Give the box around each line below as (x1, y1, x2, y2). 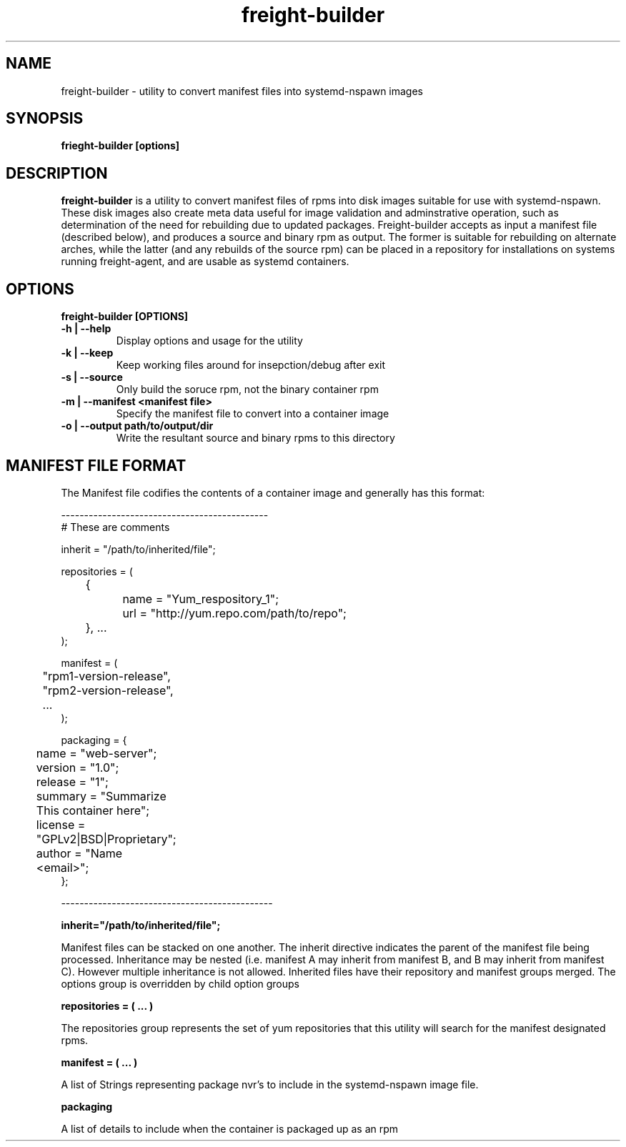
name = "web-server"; (36, 745, 157, 760)
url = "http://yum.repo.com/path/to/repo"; (122, 605, 347, 620)
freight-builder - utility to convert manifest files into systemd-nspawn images (61, 84, 424, 97)
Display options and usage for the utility (116, 334, 303, 347)
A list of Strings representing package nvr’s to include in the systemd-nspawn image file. (61, 1078, 479, 1091)
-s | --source (61, 371, 123, 384)
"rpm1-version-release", (42, 668, 171, 683)
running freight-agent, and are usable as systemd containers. (61, 255, 349, 268)
